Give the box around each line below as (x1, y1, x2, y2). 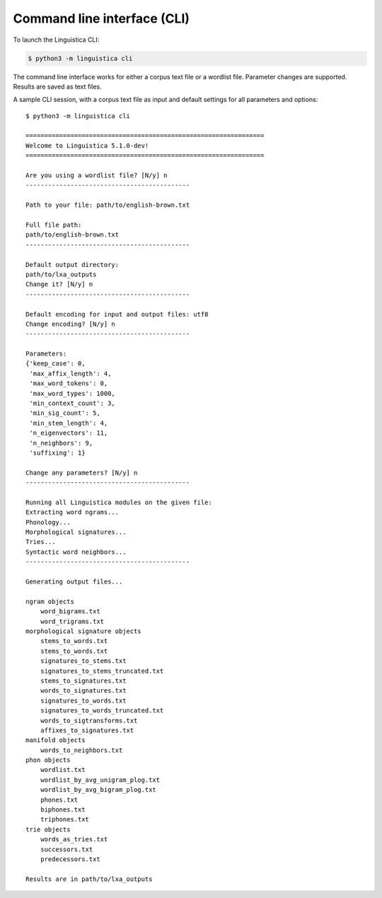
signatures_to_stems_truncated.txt (40, 666, 164, 675)
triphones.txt (40, 815, 90, 824)
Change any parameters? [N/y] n (25, 468, 138, 477)
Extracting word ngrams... (25, 508, 120, 516)
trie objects (25, 825, 71, 834)
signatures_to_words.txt (40, 696, 127, 705)
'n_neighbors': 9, (29, 439, 93, 447)
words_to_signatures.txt (40, 687, 127, 695)
